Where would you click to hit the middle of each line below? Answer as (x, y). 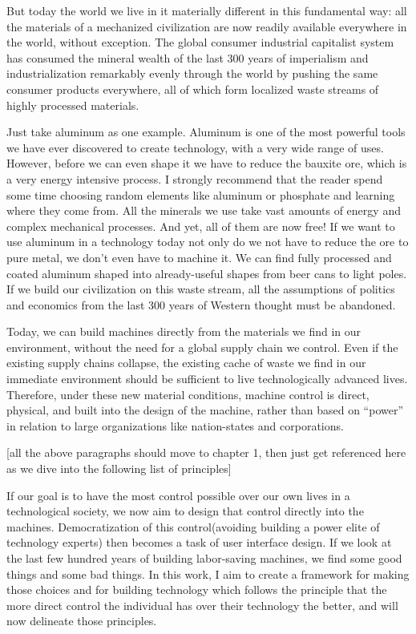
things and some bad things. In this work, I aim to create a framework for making (208, 573)
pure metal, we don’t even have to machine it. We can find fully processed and (199, 257)
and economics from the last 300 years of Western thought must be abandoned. (201, 304)
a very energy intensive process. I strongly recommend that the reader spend (195, 178)
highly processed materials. (73, 105)
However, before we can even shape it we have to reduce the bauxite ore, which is (207, 163)
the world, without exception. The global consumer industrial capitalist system (200, 42)
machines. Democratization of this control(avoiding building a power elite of (193, 526)
